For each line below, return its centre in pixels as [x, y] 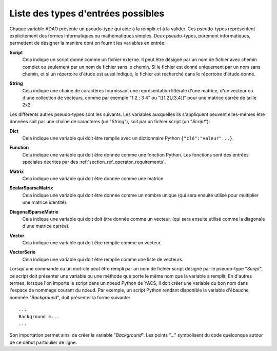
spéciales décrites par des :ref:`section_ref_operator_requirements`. [94, 162]
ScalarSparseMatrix [31, 188]
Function [19, 148]
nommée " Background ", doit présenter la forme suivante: [70, 297]
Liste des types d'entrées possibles [87, 13]
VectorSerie [23, 252]
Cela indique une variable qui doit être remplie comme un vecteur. [92, 243]
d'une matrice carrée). [46, 226]
